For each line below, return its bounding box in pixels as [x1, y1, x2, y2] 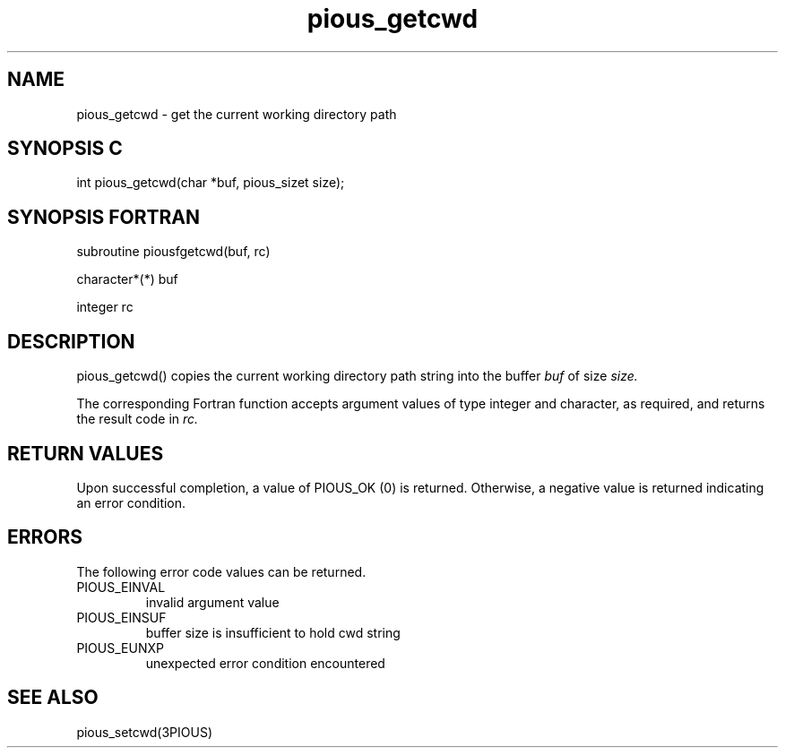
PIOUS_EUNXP [76, 639, 164, 656]
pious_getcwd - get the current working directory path [76, 106, 397, 122]
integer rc [76, 299, 134, 315]
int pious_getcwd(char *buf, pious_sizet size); [76, 175, 345, 191]
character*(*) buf [76, 271, 178, 287]
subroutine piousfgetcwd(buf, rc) [76, 244, 271, 260]
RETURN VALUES [7, 442, 164, 465]
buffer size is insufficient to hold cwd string [145, 624, 401, 640]
